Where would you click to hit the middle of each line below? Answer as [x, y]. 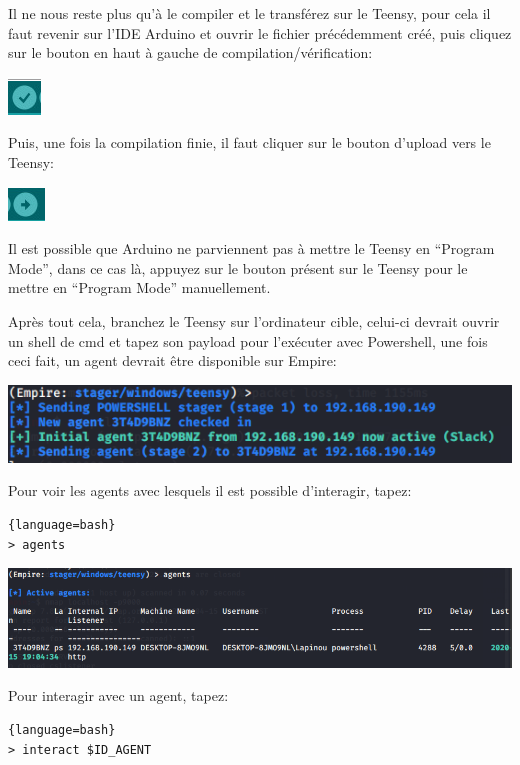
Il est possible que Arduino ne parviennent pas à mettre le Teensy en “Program [251, 248]
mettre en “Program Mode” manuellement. [139, 287]
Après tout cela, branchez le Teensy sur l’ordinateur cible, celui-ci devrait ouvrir [254, 320]
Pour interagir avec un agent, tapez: [118, 695]
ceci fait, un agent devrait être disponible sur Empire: [172, 360]
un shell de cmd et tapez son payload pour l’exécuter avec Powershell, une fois [248, 340]
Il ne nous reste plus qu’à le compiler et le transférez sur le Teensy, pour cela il [249, 13]
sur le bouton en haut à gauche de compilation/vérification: [190, 52]
